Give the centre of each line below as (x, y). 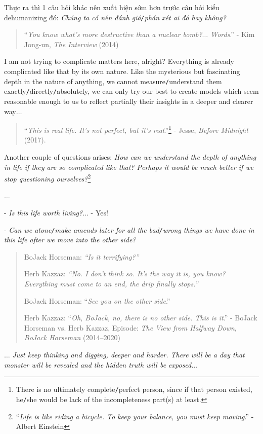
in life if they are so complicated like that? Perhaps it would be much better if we (129, 167)
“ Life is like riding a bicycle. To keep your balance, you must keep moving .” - (135, 416)
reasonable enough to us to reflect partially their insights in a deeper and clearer (129, 101)
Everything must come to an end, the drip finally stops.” (111, 284)
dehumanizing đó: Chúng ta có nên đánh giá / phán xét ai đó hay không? (115, 17)
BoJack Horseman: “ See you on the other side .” (97, 300)
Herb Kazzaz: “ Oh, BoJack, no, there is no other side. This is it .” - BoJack (141, 318)
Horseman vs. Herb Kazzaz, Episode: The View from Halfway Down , (130, 327)
